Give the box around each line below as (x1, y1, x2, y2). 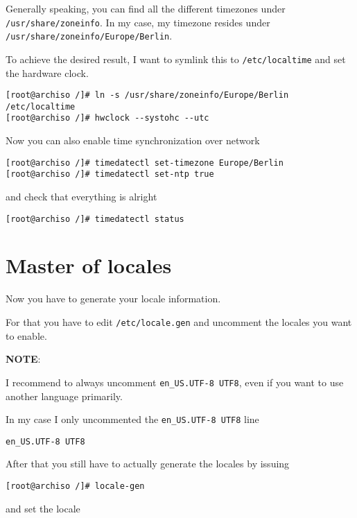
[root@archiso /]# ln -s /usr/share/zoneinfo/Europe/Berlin (6, 90, 289, 101)
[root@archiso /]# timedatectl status (6, 214, 184, 224)
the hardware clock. (6, 65, 89, 80)
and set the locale (6, 501, 80, 515)
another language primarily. (6, 388, 123, 403)
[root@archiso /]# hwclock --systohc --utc (6, 113, 209, 123)
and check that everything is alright (6, 189, 157, 204)
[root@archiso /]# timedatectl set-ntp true (6, 169, 214, 180)
